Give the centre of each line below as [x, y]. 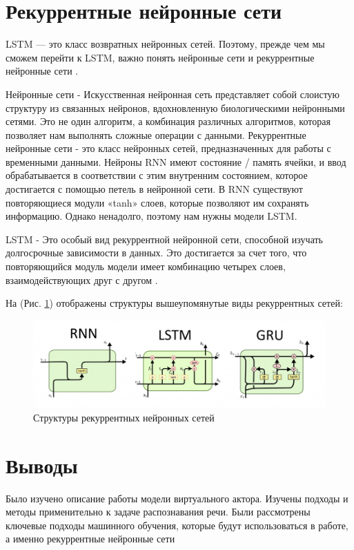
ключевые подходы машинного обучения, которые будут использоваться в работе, [177, 525]
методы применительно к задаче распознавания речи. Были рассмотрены [158, 512]
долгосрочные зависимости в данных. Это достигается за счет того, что [156, 253]
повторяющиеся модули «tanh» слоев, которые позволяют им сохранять [157, 202]
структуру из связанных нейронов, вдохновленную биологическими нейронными [175, 107]
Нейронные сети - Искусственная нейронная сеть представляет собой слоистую [173, 94]
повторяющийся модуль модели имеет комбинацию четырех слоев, [146, 266]
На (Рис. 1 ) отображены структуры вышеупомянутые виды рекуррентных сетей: [174, 303]
